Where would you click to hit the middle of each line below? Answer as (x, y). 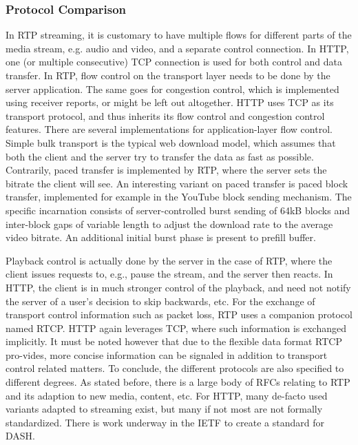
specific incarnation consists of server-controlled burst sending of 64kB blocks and (178, 210)
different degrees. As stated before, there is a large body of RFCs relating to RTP (178, 382)
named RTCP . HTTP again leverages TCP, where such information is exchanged (176, 328)
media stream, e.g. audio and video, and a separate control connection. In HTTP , (177, 48)
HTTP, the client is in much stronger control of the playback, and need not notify (178, 287)
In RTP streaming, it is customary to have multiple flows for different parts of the (179, 35)
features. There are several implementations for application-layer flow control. (169, 129)
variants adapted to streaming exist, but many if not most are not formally (164, 409)
